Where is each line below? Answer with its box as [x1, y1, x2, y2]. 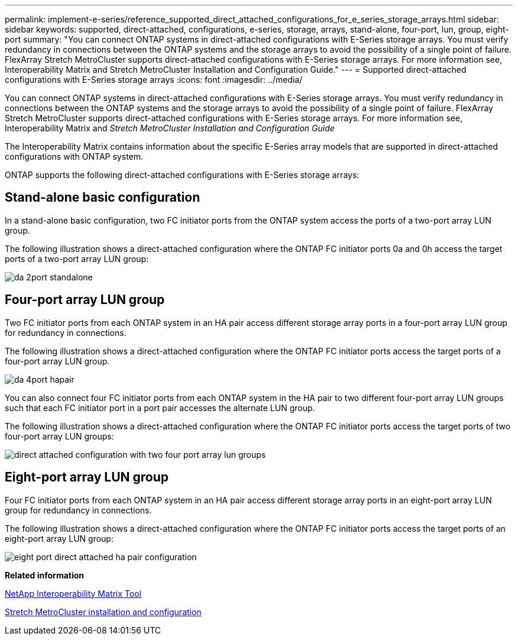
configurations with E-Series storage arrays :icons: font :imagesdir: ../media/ [5, 75, 303, 85]
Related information [5, 570, 85, 580]
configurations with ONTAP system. [5, 151, 144, 161]
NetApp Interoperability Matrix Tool [5, 588, 141, 599]
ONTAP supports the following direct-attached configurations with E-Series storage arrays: [5, 170, 360, 180]
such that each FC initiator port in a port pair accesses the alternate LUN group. [5, 402, 315, 413]
